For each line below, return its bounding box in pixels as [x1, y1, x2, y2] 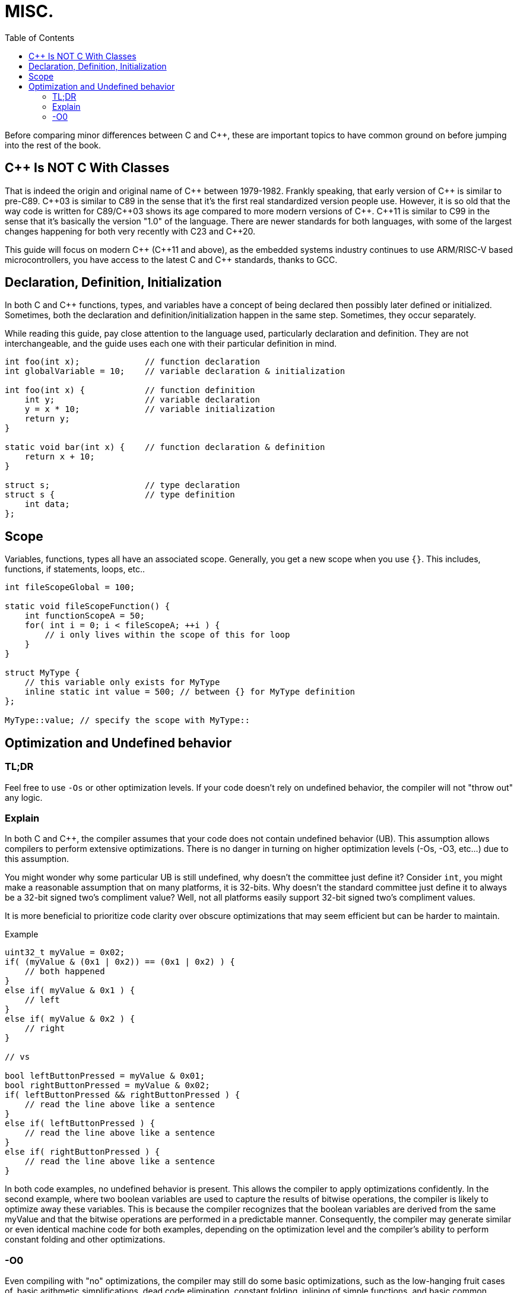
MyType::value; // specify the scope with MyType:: [5, 715, 250, 725]
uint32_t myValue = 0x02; [5, 947, 125, 958]
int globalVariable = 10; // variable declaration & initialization [5, 366, 345, 376]
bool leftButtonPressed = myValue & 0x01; [5, 1071, 205, 1081]
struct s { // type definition [5, 490, 235, 500]
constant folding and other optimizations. [5, 1234, 166, 1245]
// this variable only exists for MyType [24, 677, 220, 687]
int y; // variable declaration [24, 395, 260, 405]
